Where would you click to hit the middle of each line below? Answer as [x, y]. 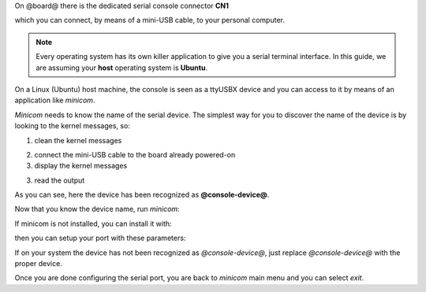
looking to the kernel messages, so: [72, 126]
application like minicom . [55, 100]
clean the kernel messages [78, 140]
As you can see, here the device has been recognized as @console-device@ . [142, 195]
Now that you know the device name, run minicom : [97, 209]
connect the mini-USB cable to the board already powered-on [135, 154]
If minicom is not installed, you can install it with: [93, 224]
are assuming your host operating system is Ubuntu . [122, 68]
